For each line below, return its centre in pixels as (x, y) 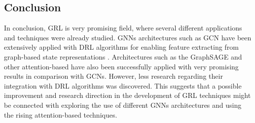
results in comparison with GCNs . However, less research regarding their (113, 76)
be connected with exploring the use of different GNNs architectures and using (123, 105)
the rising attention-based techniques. (61, 114)
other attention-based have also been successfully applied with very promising (121, 66)
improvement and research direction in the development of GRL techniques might (127, 95)
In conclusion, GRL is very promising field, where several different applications (123, 28)
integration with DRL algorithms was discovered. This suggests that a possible (123, 85)
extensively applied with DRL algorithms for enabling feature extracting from (121, 47)
